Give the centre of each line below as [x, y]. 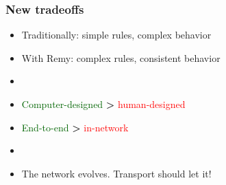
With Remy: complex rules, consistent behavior [121, 57]
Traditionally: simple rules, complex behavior [116, 35]
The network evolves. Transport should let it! [116, 173]
